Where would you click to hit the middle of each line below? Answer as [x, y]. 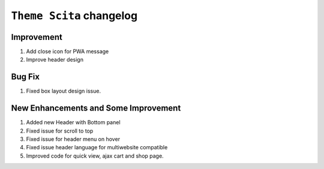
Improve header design [55, 60]
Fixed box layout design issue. [64, 91]
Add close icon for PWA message [67, 51]
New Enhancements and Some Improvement [96, 108]
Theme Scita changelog [74, 16]
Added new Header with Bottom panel [73, 122]
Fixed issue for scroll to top [60, 131]
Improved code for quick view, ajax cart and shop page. [95, 156]
